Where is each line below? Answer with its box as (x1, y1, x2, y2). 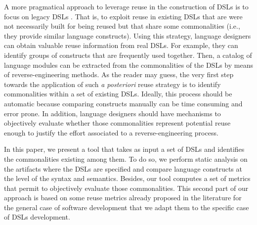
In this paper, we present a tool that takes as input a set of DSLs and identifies (4, 144, 245, 154)
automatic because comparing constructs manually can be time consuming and (4, 98, 243, 108)
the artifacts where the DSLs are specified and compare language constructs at (4, 163, 242, 174)
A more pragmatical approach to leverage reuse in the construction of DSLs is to (4, 1, 249, 11)
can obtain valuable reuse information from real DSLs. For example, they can (4, 40, 238, 50)
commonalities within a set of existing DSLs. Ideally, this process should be (4, 89, 232, 99)
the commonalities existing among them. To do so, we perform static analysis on (4, 153, 248, 164)
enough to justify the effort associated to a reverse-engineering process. (4, 127, 218, 137)
